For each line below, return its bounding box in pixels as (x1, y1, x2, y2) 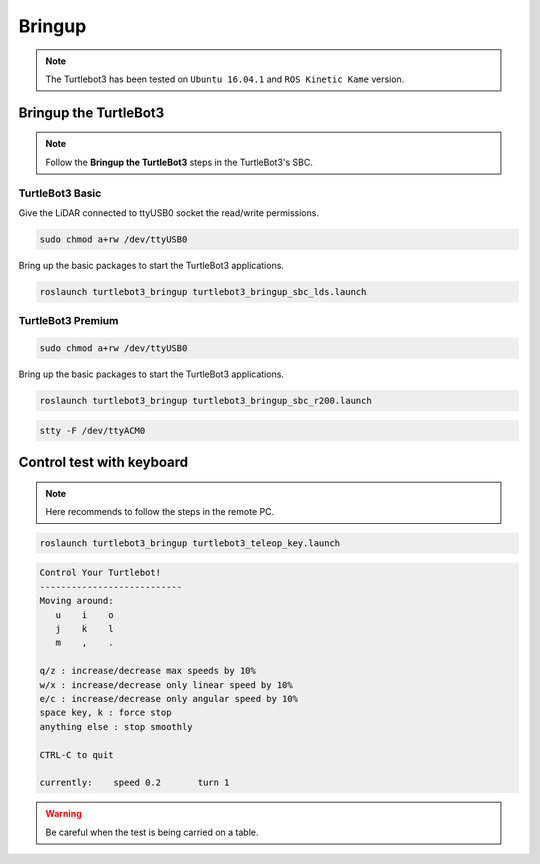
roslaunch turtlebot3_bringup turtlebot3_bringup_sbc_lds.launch (39, 286, 367, 297)
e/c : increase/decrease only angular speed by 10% (39, 693, 299, 704)
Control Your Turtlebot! (39, 567, 162, 579)
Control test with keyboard (18, 453, 189, 470)
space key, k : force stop (39, 707, 172, 719)
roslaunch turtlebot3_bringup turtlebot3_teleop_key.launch (39, 537, 341, 549)
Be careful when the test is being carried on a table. (45, 826, 259, 838)
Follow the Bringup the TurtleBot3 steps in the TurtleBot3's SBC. (45, 156, 314, 168)
